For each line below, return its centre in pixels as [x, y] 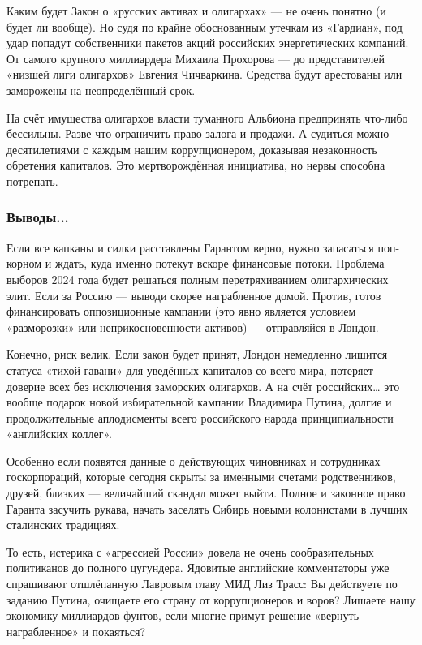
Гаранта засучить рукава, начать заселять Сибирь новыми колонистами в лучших [207, 508]
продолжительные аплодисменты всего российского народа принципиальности [200, 417]
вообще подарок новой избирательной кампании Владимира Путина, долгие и [199, 402]
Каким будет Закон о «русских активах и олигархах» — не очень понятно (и [196, 11]
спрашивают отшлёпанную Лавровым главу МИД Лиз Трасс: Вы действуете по [202, 584]
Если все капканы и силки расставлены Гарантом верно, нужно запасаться [190, 247]
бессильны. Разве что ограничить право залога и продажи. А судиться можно [198, 133]
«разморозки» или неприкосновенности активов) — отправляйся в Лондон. [193, 327]
